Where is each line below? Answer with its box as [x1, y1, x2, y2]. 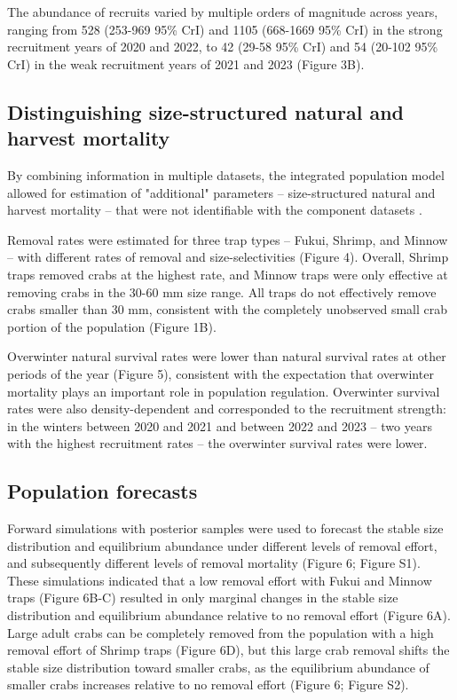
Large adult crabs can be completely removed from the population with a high [7, 623, 434, 641]
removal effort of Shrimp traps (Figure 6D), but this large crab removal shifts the [7, 641, 450, 659]
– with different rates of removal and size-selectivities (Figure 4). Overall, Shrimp [7, 248, 449, 266]
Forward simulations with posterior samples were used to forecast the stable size [7, 519, 444, 538]
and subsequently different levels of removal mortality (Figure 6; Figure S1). [7, 554, 421, 572]
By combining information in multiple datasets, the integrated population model [7, 165, 445, 184]
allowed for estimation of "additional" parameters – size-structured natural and [7, 183, 436, 201]
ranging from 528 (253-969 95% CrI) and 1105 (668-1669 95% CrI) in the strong [7, 20, 443, 38]
